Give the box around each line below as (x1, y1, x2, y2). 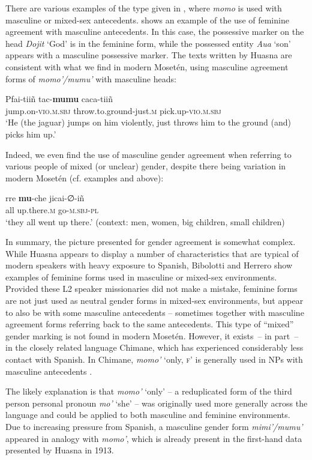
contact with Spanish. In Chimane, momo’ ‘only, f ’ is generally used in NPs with (5, 353, 303, 366)
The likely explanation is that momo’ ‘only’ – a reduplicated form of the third (5, 385, 292, 398)
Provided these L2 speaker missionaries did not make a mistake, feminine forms (5, 282, 298, 295)
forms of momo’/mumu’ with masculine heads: (5, 72, 176, 85)
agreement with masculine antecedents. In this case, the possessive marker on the (5, 25, 304, 38)
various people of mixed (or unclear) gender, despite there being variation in (5, 160, 286, 172)
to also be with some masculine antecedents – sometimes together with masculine (5, 306, 304, 318)
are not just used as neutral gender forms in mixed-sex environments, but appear (5, 294, 304, 307)
